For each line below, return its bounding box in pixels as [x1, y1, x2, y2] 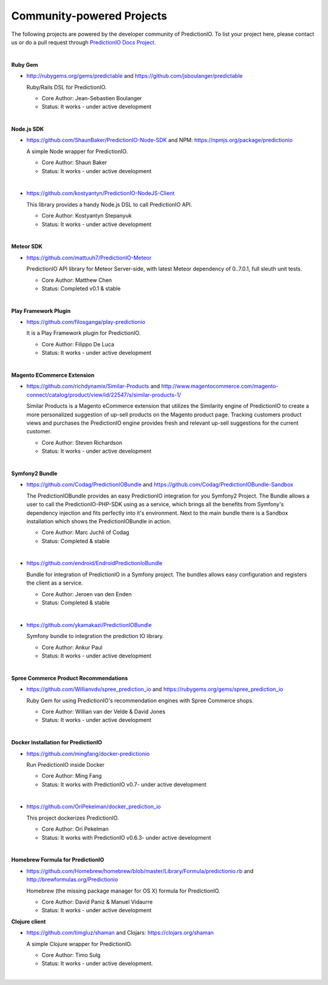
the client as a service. [26, 579, 83, 586]
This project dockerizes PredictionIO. [26, 814, 120, 822]
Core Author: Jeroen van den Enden [41, 590, 132, 598]
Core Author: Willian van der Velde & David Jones [41, 708, 166, 715]
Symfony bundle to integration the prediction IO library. [26, 633, 164, 640]
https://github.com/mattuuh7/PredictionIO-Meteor [26, 254, 152, 261]
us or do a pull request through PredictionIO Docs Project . [11, 38, 156, 46]
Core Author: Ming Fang [41, 772, 102, 780]
